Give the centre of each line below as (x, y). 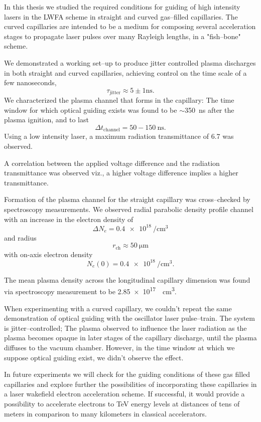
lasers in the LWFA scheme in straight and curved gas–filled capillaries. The (121, 16)
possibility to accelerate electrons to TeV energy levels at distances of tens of (122, 404)
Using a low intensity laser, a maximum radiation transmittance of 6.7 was (119, 136)
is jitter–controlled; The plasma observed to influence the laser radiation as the (125, 328)
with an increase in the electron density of (69, 219)
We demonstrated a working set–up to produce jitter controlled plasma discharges (130, 62)
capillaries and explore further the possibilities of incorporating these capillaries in (130, 384)
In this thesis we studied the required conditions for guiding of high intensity (122, 7)
